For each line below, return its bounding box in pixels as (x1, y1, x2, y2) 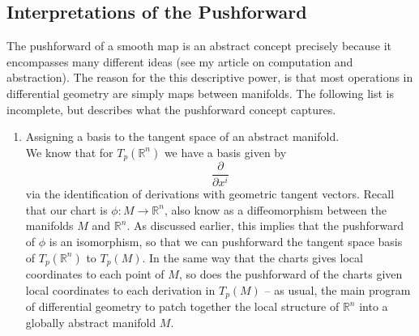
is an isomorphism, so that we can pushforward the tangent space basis (49, 232, 403, 249)
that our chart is (25, 201, 108, 218)
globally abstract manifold (25, 313, 156, 330)
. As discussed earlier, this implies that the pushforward (126, 217, 404, 234)
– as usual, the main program (264, 281, 411, 298)
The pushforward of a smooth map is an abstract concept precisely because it (6, 37, 392, 54)
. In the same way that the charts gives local (142, 249, 363, 266)
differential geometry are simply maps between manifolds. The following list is (6, 84, 395, 101)
